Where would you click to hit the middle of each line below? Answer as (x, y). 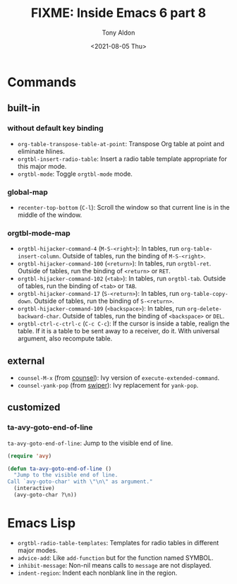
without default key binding (55, 129)
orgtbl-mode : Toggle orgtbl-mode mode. (75, 174)
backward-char (38, 317)
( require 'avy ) (30, 456)
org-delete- (204, 309)
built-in (24, 108)
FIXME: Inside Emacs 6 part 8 (119, 13)
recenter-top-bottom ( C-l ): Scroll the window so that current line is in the (123, 207)
